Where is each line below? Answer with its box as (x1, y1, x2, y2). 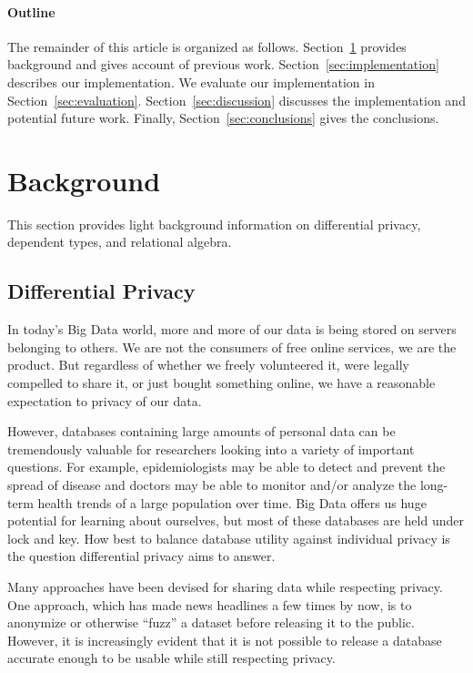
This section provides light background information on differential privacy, (7, 214, 421, 233)
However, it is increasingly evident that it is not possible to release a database (7, 630, 442, 649)
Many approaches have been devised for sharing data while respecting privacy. (7, 577, 443, 596)
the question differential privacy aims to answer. (7, 546, 276, 566)
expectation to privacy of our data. (7, 391, 202, 410)
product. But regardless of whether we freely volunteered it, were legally (7, 355, 409, 374)
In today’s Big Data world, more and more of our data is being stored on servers (7, 320, 457, 339)
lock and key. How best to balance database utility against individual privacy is (7, 528, 450, 547)
